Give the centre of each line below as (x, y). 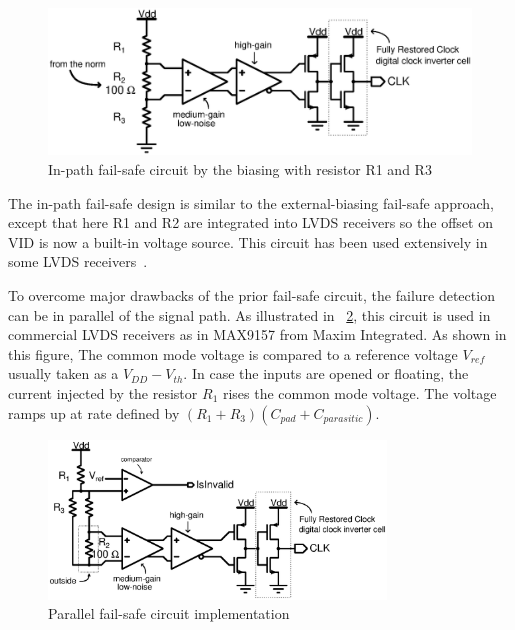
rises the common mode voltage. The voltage (359, 392)
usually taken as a (63, 373)
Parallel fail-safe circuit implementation (169, 613)
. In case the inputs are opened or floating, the (326, 373)
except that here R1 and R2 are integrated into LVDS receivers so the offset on (250, 222)
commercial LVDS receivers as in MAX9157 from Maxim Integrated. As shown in (257, 334)
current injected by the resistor (103, 392)
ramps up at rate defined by (94, 412)
